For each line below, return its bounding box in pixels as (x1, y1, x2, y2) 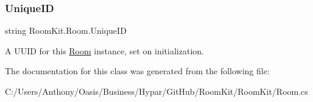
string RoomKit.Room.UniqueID (5, 24, 127, 37)
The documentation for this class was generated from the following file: (5, 65, 270, 77)
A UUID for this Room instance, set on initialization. (5, 44, 204, 57)
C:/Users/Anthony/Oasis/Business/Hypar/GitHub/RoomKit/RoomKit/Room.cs (5, 85, 308, 97)
